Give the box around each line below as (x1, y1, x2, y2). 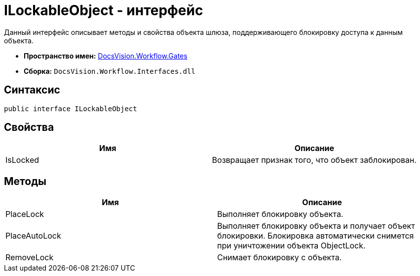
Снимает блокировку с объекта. (217, 252, 342, 263)
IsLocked (5, 155, 39, 165)
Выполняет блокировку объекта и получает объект (217, 221, 415, 231)
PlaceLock (5, 209, 44, 219)
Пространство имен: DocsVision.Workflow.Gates (24, 51, 188, 60)
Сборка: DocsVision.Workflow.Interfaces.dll (24, 66, 195, 75)
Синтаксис (4, 84, 60, 96)
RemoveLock (5, 252, 54, 263)
